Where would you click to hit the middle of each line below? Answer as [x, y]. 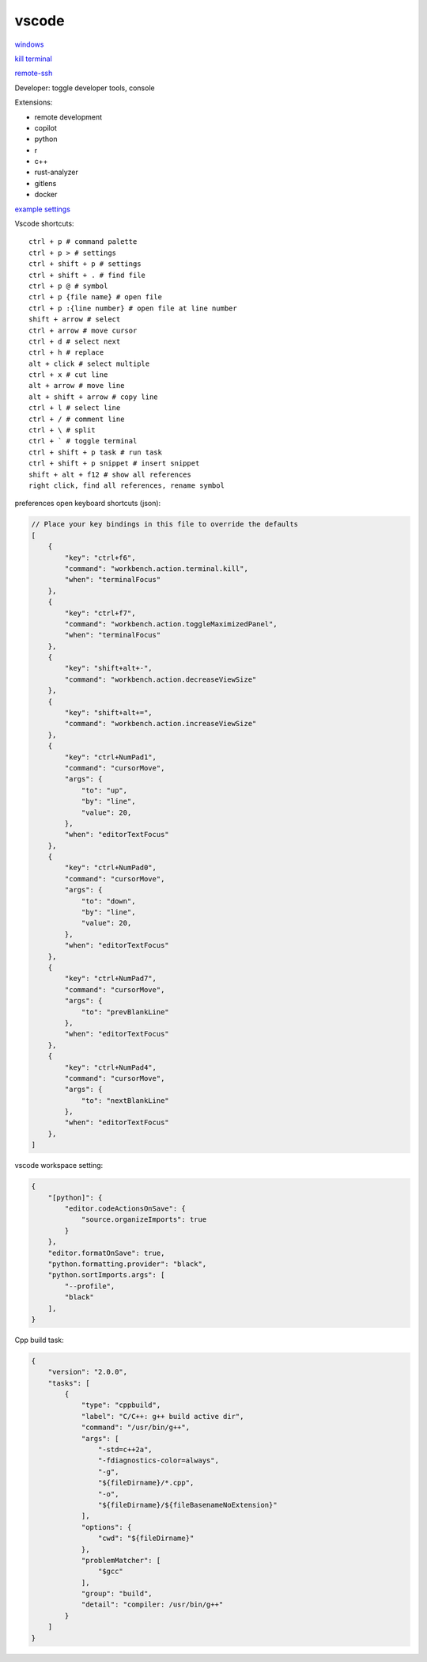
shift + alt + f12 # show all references [110, 474]
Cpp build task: [40, 1340]
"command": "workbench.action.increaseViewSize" [161, 724]
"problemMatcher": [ [121, 1560]
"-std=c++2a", [125, 1449]
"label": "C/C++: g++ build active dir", [162, 1416]
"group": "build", [117, 1594]
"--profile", [90, 1286]
